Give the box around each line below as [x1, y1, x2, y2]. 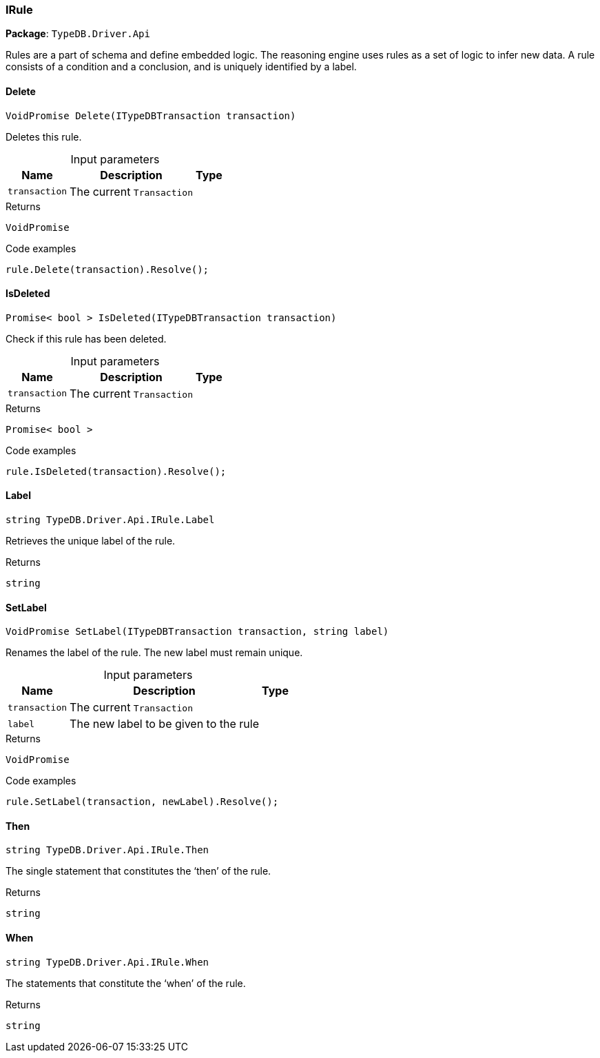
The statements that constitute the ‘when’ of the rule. [6, 977, 246, 989]
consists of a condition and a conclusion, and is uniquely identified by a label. [6, 61, 357, 73]
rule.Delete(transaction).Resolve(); [6, 263, 209, 275]
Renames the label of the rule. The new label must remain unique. [6, 647, 303, 659]
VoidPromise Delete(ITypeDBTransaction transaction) [6, 110, 296, 121]
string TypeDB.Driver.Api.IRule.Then [6, 844, 209, 856]
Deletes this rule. [6, 130, 82, 143]
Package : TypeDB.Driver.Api [6, 28, 150, 40]
